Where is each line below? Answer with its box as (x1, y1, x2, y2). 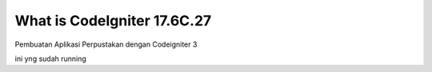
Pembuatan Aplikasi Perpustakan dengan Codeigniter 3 (14, 40, 198, 49)
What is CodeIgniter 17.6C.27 (14, 12, 212, 29)
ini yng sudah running (14, 54, 87, 63)
